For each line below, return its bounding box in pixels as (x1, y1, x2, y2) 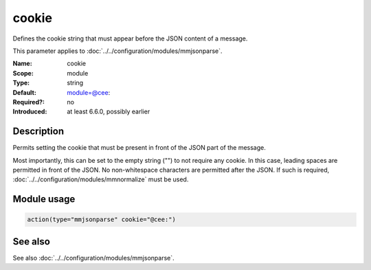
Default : (12, 88, 37, 96)
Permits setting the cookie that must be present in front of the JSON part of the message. (12, 144, 266, 152)
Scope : (12, 69, 34, 77)
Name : (12, 59, 32, 68)
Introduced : (12, 107, 47, 116)
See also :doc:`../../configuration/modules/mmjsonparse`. (12, 254, 175, 262)
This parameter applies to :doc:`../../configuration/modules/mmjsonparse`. (12, 47, 223, 55)
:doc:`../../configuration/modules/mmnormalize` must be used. (12, 175, 189, 183)
